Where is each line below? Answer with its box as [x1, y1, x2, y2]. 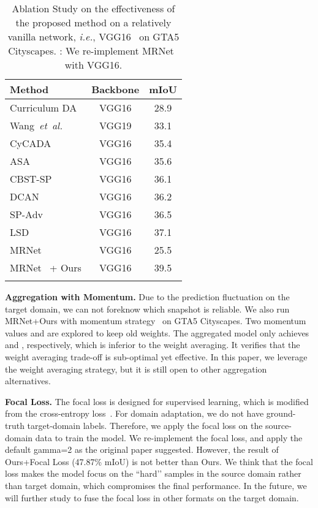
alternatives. [5, 374, 51, 387]
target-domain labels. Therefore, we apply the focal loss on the [27, 419, 263, 431]
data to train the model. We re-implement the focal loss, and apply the [35, 431, 303, 444]
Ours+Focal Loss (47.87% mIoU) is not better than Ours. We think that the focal [5, 455, 313, 468]
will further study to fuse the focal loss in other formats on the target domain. [5, 491, 299, 504]
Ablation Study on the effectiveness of [12, 1, 175, 15]
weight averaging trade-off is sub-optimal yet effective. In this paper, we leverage [5, 350, 308, 363]
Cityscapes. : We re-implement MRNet [8, 44, 174, 58]
